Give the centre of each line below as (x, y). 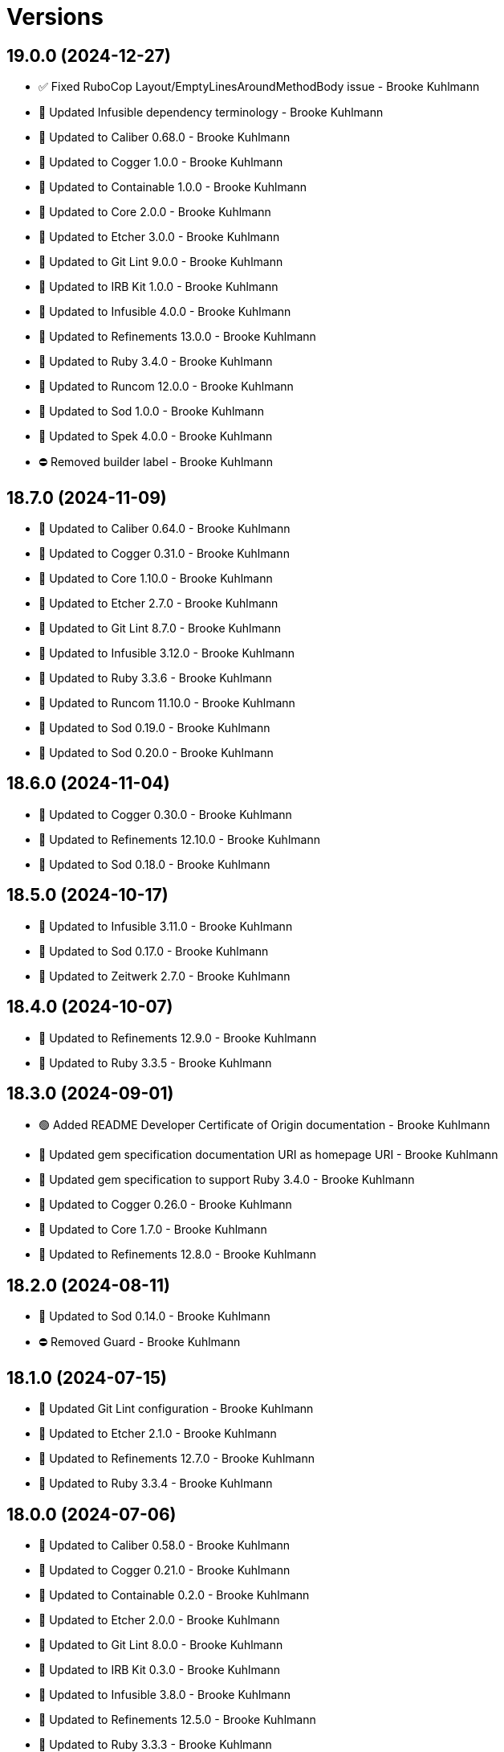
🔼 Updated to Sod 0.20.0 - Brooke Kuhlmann (156, 753)
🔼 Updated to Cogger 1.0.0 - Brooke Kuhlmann (161, 162)
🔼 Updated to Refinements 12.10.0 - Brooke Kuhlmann (179, 839)
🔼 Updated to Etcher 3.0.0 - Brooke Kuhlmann (159, 237)
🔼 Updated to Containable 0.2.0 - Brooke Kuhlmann (174, 1594)
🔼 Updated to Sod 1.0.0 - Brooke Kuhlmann (152, 411)
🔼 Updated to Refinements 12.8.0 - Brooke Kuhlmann (178, 1255)
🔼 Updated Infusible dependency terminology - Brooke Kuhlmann (211, 113)
